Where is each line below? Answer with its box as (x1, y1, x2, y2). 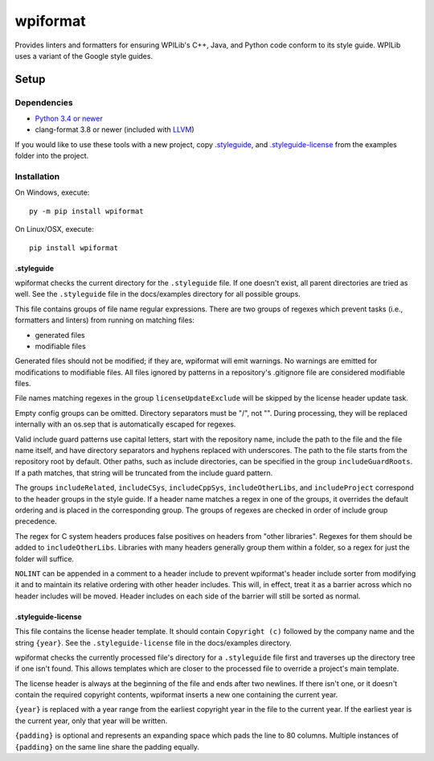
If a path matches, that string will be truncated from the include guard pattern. (14, 467, 273, 478)
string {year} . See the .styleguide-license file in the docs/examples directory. (14, 638, 293, 648)
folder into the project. (14, 151, 89, 161)
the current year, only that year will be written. (14, 716, 168, 726)
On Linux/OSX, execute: (14, 224, 94, 234)
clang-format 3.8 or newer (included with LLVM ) (35, 125, 194, 134)
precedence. (14, 516, 58, 526)
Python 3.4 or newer (35, 113, 104, 124)
